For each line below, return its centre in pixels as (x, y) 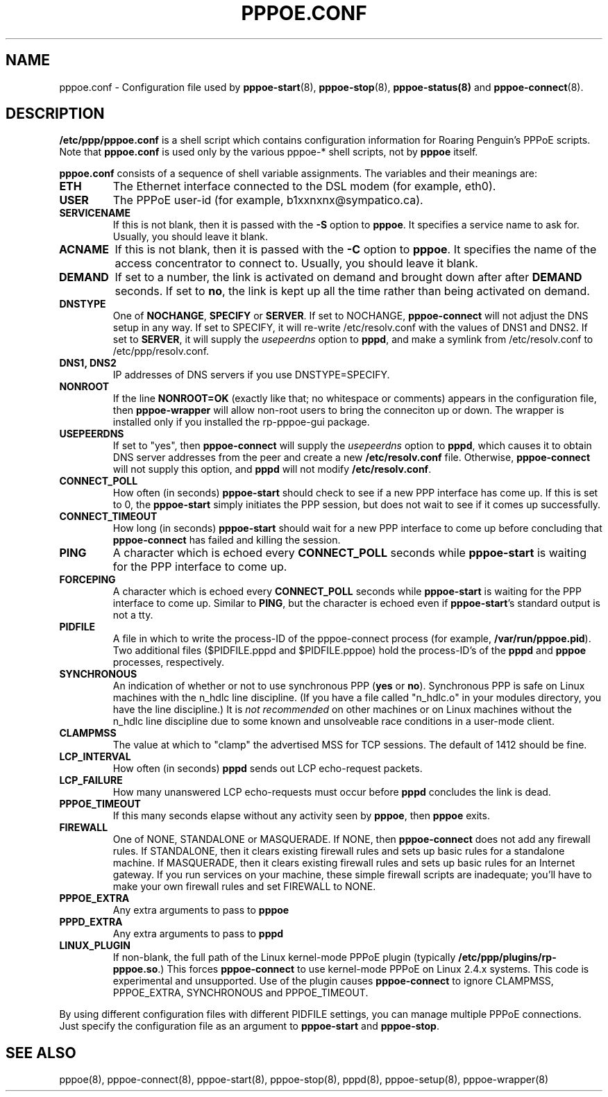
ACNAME (84, 250)
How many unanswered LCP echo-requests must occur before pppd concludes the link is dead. (332, 792)
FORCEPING (87, 580)
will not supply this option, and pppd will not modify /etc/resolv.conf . (272, 469)
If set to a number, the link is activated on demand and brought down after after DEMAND (348, 277)
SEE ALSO (41, 1053)
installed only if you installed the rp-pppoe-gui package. (241, 422)
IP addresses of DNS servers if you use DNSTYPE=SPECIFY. (251, 375)
